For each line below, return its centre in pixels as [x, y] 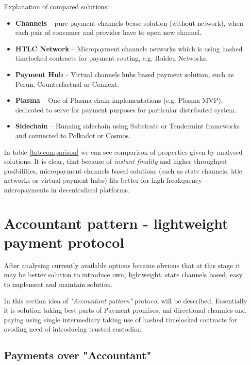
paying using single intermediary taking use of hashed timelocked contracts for [121, 319]
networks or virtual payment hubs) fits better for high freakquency [103, 180]
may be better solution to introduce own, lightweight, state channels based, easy [123, 275]
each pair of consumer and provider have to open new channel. [109, 32]
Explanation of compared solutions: [57, 6]
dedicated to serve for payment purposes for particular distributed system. [126, 109]
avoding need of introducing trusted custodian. [74, 329]
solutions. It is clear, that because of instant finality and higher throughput [116, 161]
